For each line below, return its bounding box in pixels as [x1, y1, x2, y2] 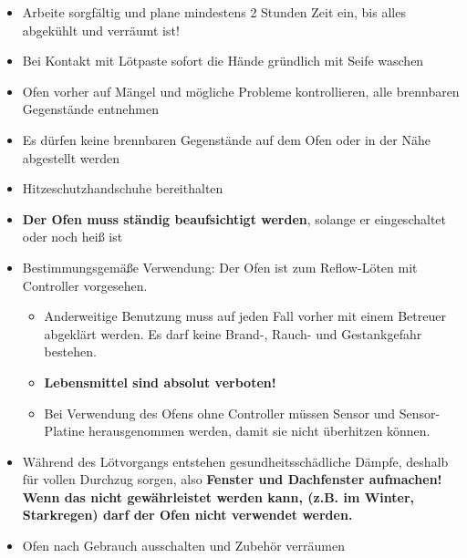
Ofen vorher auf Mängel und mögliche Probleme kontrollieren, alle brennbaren [22, 81, 460, 100]
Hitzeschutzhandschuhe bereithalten [22, 179, 223, 198]
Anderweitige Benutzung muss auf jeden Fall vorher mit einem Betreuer [44, 306, 446, 325]
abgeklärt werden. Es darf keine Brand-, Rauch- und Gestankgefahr [44, 324, 422, 343]
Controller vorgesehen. [22, 275, 148, 294]
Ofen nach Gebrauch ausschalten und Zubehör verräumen [22, 536, 345, 555]
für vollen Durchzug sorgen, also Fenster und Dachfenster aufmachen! [22, 470, 442, 489]
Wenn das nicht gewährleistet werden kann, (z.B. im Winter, [22, 487, 415, 506]
